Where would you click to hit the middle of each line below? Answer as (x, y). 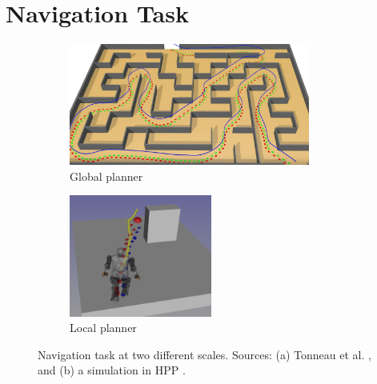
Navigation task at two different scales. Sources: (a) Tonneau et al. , (205, 354)
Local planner (103, 328)
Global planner (106, 176)
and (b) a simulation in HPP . (112, 370)
